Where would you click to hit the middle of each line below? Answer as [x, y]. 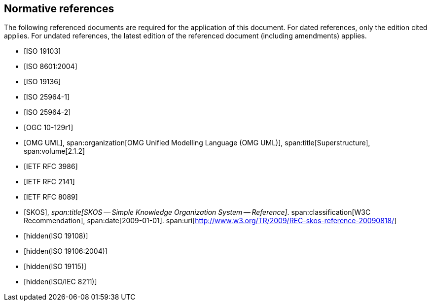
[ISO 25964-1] [47, 97]
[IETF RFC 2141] [49, 182]
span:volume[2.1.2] [54, 151]
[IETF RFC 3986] [51, 167]
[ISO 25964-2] [47, 112]
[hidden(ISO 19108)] [56, 236]
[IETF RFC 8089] [51, 197]
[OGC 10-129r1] [49, 128]
